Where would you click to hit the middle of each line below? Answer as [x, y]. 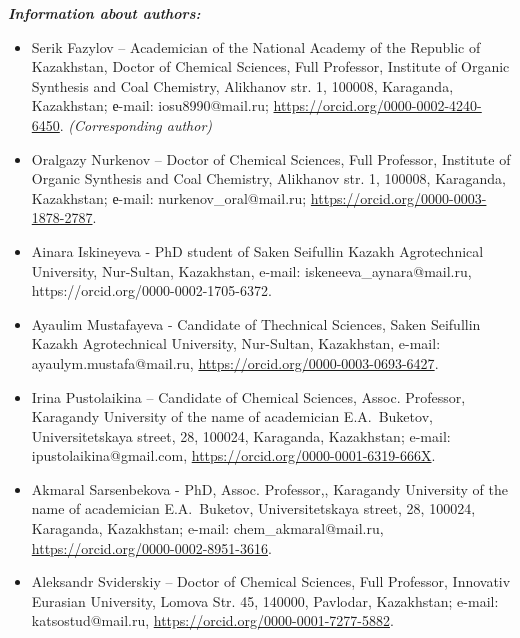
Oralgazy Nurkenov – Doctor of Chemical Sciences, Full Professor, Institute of [271, 158]
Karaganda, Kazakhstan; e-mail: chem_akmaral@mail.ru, [207, 528]
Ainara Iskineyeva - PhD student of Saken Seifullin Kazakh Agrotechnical [257, 250]
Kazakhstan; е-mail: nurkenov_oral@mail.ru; [169, 197]
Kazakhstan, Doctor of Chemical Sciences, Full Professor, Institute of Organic [270, 66]
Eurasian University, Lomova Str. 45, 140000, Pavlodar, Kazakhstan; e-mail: [265, 600]
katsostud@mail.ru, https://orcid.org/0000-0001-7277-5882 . [212, 620]
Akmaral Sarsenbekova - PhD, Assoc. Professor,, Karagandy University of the [269, 488]
